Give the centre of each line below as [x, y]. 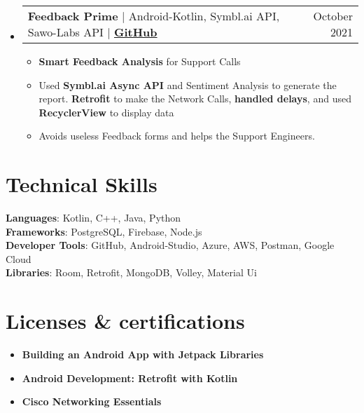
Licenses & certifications [125, 321]
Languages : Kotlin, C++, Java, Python [93, 218]
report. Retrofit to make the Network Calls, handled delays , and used [195, 99]
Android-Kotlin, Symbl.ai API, [204, 16]
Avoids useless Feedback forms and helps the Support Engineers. [177, 136]
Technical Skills [82, 184]
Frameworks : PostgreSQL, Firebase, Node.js [104, 231]
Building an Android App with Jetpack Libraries [143, 354]
